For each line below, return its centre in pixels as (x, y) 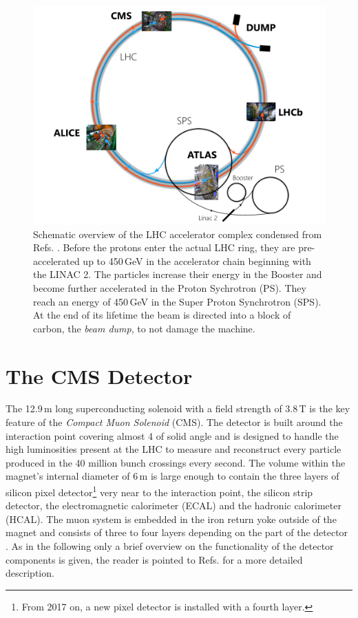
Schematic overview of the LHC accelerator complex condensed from (178, 234)
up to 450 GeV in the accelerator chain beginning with (197, 260)
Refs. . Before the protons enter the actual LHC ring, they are (164, 247)
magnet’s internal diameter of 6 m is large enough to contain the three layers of (172, 476)
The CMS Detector (99, 375)
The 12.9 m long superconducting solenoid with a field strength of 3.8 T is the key (178, 408)
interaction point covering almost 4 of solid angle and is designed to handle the (172, 435)
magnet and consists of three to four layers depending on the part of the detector (177, 532)
